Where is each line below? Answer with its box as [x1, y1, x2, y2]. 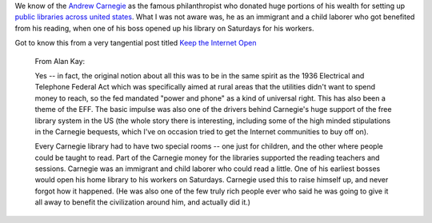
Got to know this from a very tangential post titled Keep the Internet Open [14, 38, 257, 48]
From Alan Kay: [34, 56, 86, 66]
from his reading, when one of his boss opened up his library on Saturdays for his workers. [14, 23, 314, 33]
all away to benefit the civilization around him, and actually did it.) [34, 197, 251, 207]
